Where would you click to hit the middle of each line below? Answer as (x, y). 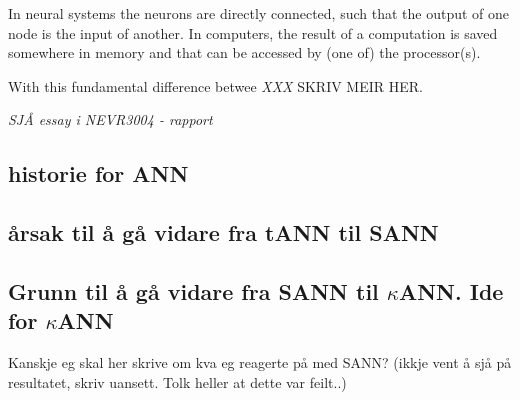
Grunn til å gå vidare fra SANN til (193, 290)
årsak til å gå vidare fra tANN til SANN (223, 232)
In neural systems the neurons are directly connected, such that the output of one (259, 13)
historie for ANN (98, 173)
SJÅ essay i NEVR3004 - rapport (110, 119)
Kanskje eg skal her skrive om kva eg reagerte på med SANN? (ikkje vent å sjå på (260, 362)
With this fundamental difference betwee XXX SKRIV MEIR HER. (215, 85)
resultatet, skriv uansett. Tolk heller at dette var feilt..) (177, 381)
